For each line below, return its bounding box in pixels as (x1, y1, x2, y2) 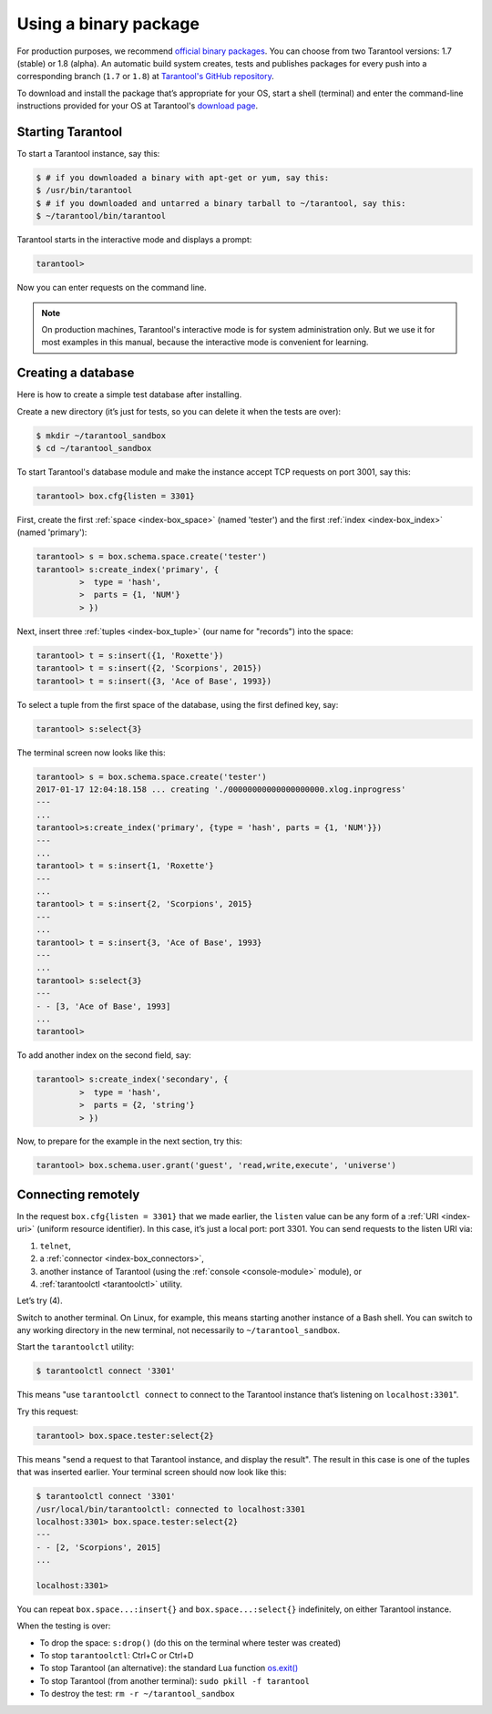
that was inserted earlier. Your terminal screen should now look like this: (16, 1467, 287, 1478)
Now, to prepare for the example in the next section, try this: (16, 1135, 243, 1147)
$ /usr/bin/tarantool (36, 185, 133, 196)
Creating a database (16, 365, 135, 381)
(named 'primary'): (16, 527, 87, 538)
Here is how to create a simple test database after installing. (16, 389, 242, 400)
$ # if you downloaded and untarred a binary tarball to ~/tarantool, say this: (36, 198, 406, 209)
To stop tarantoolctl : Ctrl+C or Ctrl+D (39, 1650, 194, 1661)
